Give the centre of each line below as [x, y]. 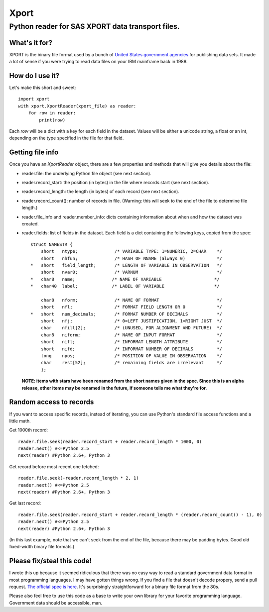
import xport [34, 99]
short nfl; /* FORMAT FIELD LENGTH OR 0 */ [132, 307]
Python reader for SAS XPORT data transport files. [94, 26]
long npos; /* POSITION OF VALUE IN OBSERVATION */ [132, 356]
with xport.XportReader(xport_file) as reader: [77, 106]
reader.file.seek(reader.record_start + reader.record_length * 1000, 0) [110, 441]
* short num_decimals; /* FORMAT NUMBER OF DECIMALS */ [127, 314]
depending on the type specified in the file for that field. [67, 138]
